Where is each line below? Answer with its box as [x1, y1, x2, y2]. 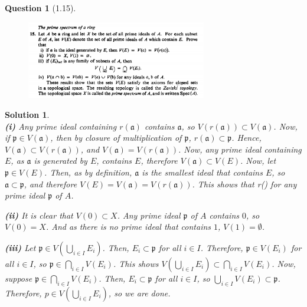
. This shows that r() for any [192, 177, 297, 190]
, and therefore [24, 177, 77, 190]
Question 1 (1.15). [5, 2, 76, 14]
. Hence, [231, 131, 262, 144]
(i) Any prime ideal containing [5, 120, 117, 132]
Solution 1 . [5, 108, 50, 120]
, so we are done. [108, 286, 171, 299]
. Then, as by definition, [44, 166, 132, 178]
